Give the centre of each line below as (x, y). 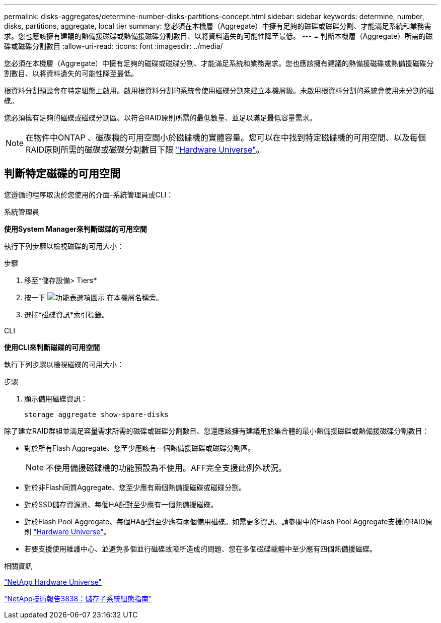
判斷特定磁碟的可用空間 (62, 174)
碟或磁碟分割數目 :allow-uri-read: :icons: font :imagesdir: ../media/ (114, 46)
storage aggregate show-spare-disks (96, 414)
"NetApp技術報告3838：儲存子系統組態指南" (78, 598)
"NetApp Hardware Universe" (53, 582)
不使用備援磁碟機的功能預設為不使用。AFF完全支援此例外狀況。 (166, 468)
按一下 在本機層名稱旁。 (94, 297)
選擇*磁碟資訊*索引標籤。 (67, 314)
